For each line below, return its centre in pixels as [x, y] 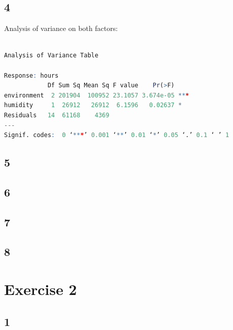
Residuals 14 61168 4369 [57, 115]
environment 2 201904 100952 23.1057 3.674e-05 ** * [97, 95]
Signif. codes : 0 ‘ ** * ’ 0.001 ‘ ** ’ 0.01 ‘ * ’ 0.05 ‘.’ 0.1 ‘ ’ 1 [117, 135]
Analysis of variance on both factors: [61, 28]
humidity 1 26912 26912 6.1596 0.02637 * [93, 105]
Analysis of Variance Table [51, 56]
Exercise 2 [41, 289]
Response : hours [31, 75]
